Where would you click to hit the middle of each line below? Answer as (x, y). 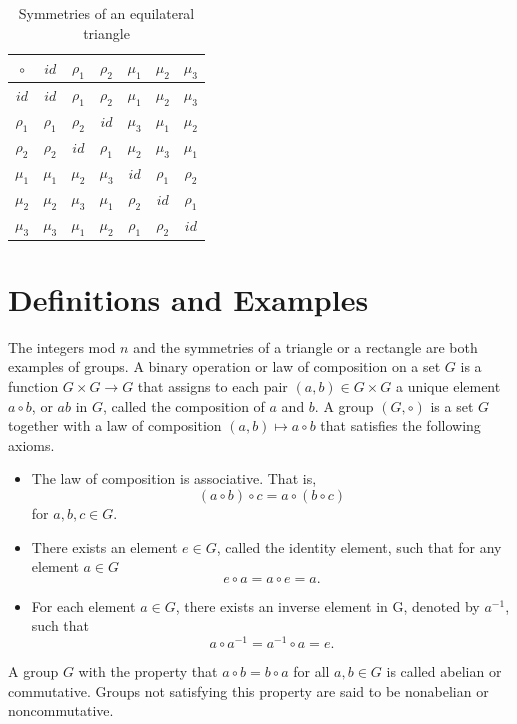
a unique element (448, 386)
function (33, 386)
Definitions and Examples (188, 298)
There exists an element (104, 546)
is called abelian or (444, 671)
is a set (452, 405)
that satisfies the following (400, 425)
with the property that (148, 671)
